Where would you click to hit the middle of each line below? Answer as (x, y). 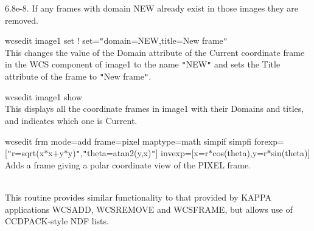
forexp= (269, 141)
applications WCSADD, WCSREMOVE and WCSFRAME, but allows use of (149, 209)
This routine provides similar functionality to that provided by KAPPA (138, 197)
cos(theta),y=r (240, 153)
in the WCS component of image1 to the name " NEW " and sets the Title (143, 64)
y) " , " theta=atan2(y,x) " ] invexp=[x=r (138, 153)
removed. (22, 20)
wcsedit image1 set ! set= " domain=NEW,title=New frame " (116, 40)
